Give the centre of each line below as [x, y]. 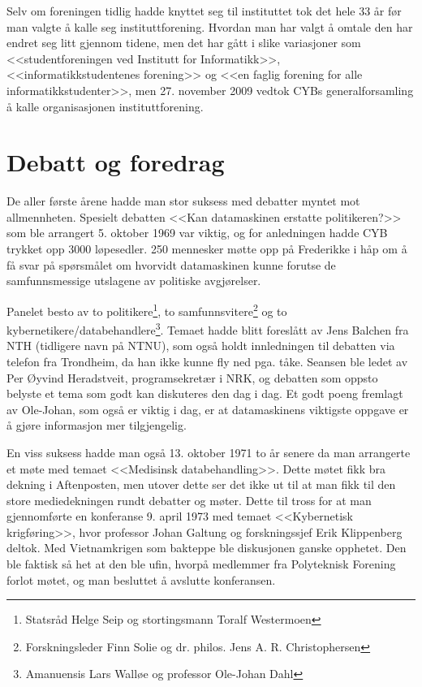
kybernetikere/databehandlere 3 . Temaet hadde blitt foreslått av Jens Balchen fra [208, 328]
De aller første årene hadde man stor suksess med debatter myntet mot [183, 201]
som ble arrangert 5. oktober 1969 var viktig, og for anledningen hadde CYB [197, 233]
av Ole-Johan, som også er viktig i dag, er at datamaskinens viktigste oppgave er [208, 409]
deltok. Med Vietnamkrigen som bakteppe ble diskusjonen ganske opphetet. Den [207, 548]
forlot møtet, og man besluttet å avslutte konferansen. [141, 579]
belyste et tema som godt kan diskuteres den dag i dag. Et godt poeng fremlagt [205, 393]
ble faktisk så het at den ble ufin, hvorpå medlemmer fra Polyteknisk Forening [201, 564]
